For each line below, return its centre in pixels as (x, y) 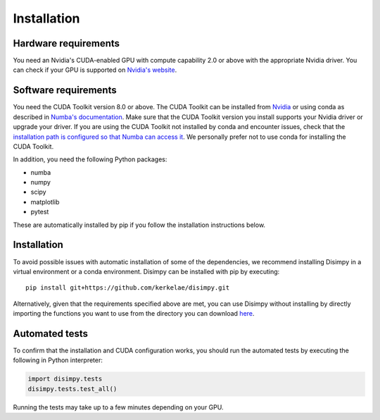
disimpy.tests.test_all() (72, 389)
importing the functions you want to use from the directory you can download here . (134, 314)
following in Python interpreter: (58, 360)
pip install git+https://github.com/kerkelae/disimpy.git (128, 288)
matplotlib (45, 202)
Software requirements (65, 91)
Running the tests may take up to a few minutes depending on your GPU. (118, 407)
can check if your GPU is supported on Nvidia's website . (95, 70)
